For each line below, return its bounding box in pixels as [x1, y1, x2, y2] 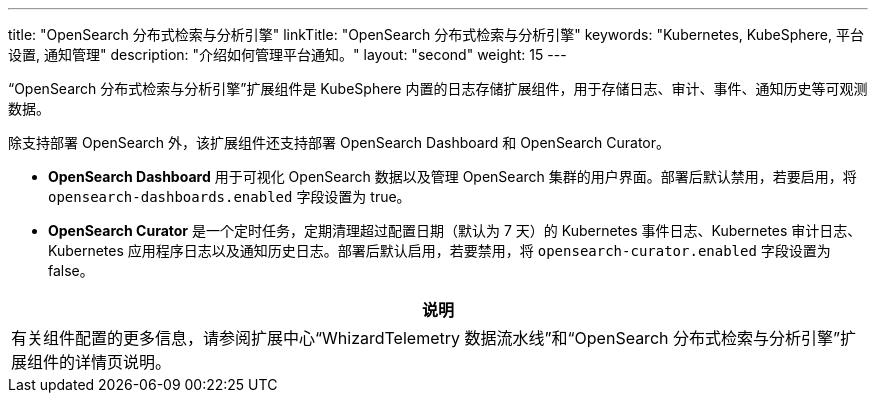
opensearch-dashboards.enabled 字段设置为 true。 [48, 188, 411, 205]
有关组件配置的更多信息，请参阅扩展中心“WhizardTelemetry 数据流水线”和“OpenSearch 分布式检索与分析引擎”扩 [11, 328, 857, 348]
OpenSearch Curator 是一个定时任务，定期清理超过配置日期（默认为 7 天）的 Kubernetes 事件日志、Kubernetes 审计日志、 [48, 222, 862, 239]
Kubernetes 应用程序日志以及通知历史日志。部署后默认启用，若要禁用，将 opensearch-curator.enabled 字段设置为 [48, 242, 831, 259]
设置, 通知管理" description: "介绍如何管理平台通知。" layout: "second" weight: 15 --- [8, 46, 567, 63]
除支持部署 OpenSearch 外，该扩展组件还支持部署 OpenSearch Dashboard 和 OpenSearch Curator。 [8, 134, 671, 151]
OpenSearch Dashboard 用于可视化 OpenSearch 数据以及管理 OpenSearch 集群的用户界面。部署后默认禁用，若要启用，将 [48, 168, 857, 185]
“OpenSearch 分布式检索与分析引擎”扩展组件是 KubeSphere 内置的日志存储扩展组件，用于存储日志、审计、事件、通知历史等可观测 [8, 80, 868, 97]
